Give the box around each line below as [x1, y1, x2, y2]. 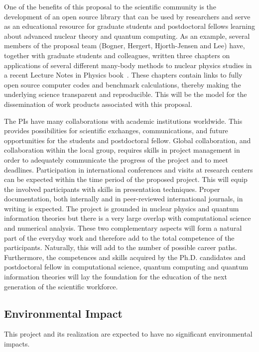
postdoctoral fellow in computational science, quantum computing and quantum [4, 262, 249, 272]
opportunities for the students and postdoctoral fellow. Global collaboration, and [4, 135, 251, 145]
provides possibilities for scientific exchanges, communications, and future [4, 125, 228, 136]
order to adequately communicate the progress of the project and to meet [4, 154, 228, 165]
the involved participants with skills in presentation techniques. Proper [4, 183, 220, 194]
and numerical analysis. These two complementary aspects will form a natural [4, 223, 242, 233]
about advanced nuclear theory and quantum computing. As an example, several [4, 30, 250, 41]
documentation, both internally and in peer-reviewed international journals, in [4, 193, 243, 204]
